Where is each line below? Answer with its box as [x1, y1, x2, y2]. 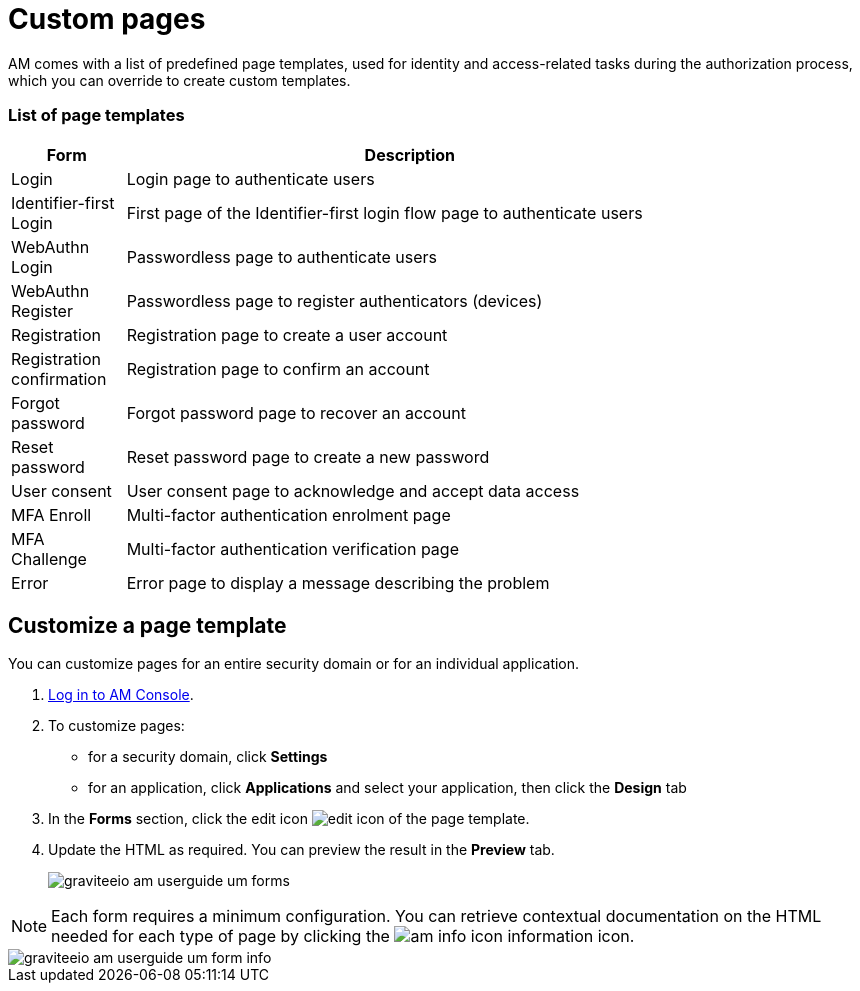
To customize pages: [48, 717, 185, 735]
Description [364, 144, 456, 165]
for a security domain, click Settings [88, 748, 328, 766]
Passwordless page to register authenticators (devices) [126, 290, 543, 311]
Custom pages [8, 2, 206, 36]
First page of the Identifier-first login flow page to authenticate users [126, 202, 643, 223]
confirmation [11, 368, 107, 389]
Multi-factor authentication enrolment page [126, 504, 451, 525]
